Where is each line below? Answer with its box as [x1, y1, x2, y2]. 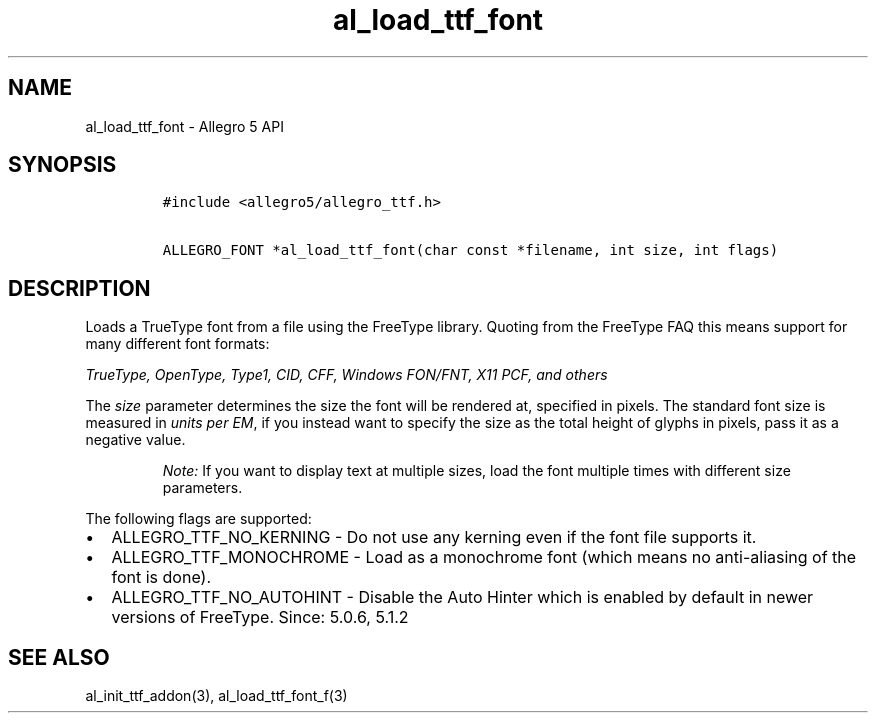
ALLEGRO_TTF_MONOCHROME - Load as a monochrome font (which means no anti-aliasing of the [111, 547, 857, 568]
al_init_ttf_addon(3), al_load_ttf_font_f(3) [85, 687, 348, 705]
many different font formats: [85, 335, 270, 353]
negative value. [85, 431, 186, 449]
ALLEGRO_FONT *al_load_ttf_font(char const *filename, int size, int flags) [162, 242, 779, 259]
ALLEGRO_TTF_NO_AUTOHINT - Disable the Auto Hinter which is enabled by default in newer [111, 587, 814, 608]
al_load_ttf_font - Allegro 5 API [85, 117, 284, 135]
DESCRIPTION [8, 275, 151, 301]
